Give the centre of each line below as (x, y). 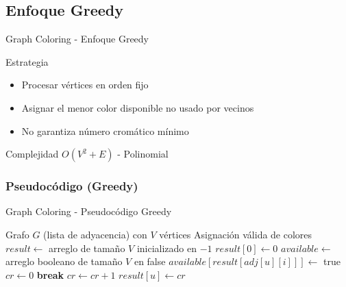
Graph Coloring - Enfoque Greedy (77, 39)
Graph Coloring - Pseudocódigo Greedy (89, 211)
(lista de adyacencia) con (95, 234)
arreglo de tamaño (87, 248)
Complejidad (32, 154)
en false (150, 261)
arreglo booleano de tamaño (64, 261)
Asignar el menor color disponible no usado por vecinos (138, 107)
